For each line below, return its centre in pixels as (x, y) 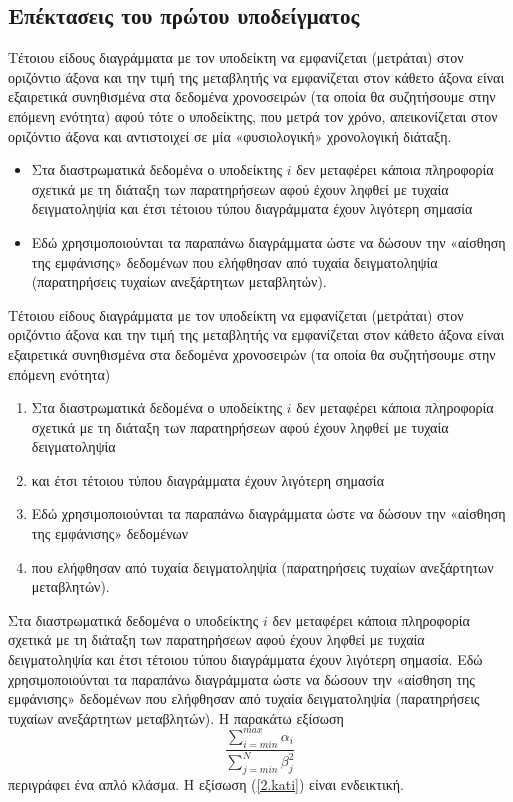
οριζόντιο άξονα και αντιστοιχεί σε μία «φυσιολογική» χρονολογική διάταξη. (230, 135)
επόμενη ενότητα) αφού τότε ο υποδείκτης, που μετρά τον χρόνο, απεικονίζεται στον (253, 115)
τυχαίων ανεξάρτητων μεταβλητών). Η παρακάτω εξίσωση (176, 717)
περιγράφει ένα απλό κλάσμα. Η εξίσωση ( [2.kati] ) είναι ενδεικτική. (206, 783)
